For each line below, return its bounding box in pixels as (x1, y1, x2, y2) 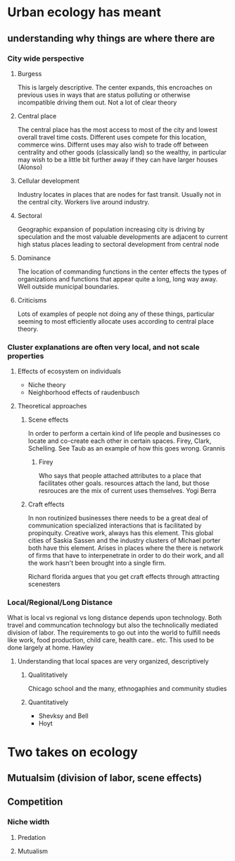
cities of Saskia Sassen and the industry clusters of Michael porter (27, 537, 221, 545)
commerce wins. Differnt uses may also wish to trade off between (17, 140, 209, 149)
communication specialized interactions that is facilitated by (27, 521, 202, 530)
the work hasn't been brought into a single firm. (27, 558, 167, 568)
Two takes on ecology (7, 744, 139, 760)
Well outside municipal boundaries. (17, 282, 120, 291)
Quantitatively (27, 698, 69, 707)
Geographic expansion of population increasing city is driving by (17, 225, 205, 233)
